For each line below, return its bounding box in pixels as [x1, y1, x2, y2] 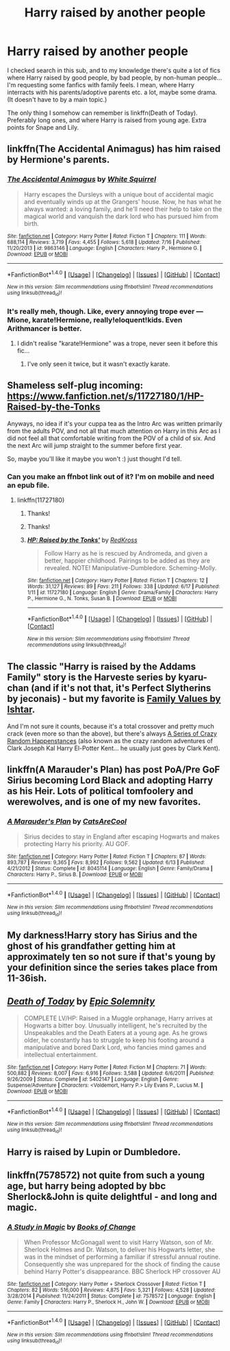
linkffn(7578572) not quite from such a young [7, 1170, 205, 1181]
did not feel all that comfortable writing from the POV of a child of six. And [7, 434, 216, 442]
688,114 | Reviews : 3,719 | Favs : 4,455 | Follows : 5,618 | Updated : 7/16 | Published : [7, 238, 201, 245]
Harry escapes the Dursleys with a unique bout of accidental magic [23, 190, 214, 198]
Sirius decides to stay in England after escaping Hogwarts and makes [23, 832, 220, 841]
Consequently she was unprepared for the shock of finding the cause [23, 1260, 220, 1268]
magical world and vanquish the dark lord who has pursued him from [23, 212, 219, 220]
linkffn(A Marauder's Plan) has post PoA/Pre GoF [7, 764, 220, 775]
